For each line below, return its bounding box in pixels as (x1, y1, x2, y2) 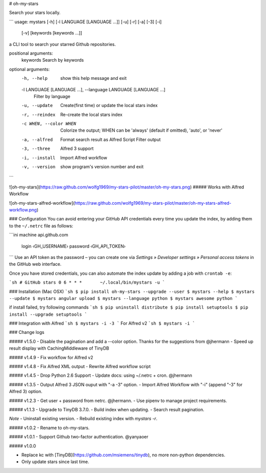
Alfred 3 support (60, 146, 94, 151)
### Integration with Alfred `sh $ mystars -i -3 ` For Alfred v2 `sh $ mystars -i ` (9, 321, 196, 327)
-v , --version (21, 164, 56, 170)
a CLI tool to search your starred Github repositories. (9, 41, 116, 47)
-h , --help (21, 75, 48, 81)
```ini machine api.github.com (9, 232, 68, 238)
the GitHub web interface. (9, 261, 62, 267)
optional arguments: (9, 66, 50, 72)
